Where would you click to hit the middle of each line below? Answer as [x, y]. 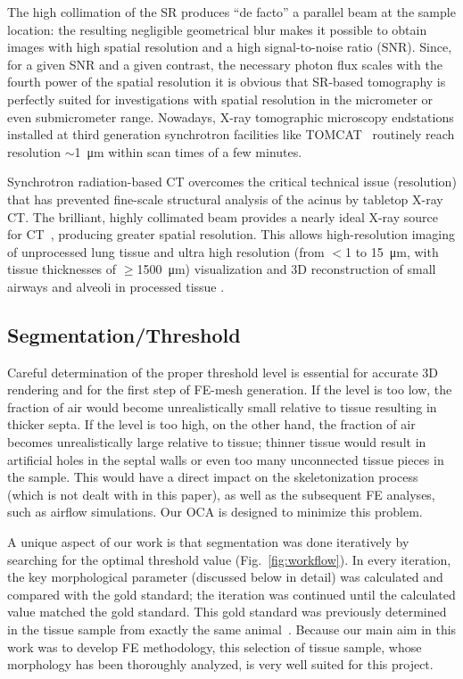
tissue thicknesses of [62, 269]
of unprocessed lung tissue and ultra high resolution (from [166, 251]
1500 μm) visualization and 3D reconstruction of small [286, 269]
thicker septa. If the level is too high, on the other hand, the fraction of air [211, 424]
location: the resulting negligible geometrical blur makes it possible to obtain [217, 29]
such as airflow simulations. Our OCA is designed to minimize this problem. [215, 512]
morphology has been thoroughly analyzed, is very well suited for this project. [220, 664]
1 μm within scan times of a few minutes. [188, 151]
